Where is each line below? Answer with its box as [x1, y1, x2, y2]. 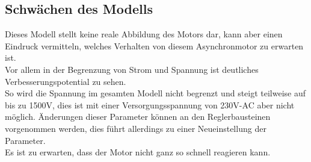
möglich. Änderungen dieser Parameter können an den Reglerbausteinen [5, 110, 271, 123]
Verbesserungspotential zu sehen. [5, 75, 126, 87]
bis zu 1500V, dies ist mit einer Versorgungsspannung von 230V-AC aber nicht [5, 98, 295, 111]
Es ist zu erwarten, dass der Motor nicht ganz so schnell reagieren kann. [5, 146, 271, 158]
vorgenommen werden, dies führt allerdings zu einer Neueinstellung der [5, 122, 266, 134]
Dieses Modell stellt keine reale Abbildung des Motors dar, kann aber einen [5, 28, 283, 40]
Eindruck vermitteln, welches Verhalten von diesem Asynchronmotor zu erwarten [5, 39, 304, 52]
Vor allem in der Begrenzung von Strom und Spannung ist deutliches [5, 63, 259, 75]
